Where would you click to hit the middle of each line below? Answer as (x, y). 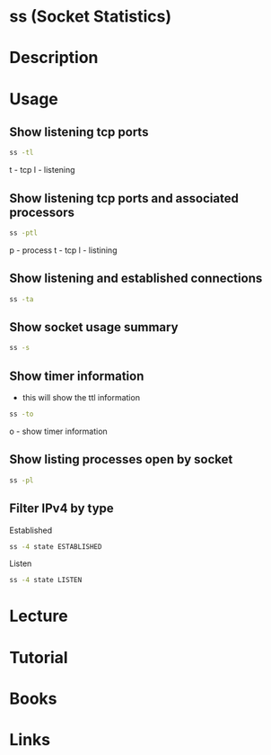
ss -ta (22, 299)
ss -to (22, 414)
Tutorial (39, 657)
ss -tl (22, 153)
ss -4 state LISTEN (46, 580)
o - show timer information (58, 431)
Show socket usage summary (94, 327)
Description (54, 58)
